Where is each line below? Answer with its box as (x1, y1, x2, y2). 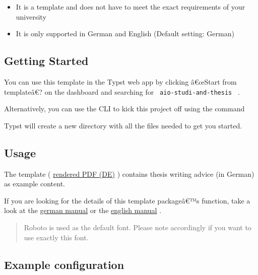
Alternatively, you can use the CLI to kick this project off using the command (4, 103, 245, 114)
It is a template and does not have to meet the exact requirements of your (16, 2, 245, 12)
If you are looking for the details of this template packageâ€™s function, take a (4, 195, 250, 205)
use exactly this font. (24, 232, 89, 242)
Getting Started (4, 53, 89, 68)
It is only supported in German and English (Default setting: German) (16, 28, 234, 39)
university (16, 11, 46, 22)
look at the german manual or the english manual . (4, 205, 162, 216)
